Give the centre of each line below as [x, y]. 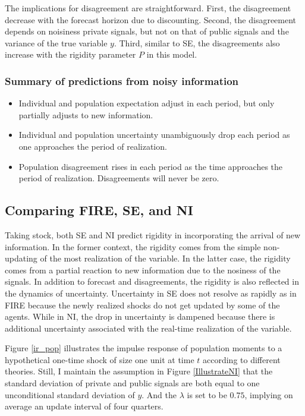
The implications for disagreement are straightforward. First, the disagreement [148, 8]
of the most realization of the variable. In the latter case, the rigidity [165, 258]
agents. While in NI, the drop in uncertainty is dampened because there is [140, 316]
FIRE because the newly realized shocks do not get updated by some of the [142, 305]
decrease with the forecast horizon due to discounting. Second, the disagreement [151, 19]
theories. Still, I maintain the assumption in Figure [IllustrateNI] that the [139, 371]
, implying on [269, 394]
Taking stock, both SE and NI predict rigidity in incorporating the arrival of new [153, 234]
